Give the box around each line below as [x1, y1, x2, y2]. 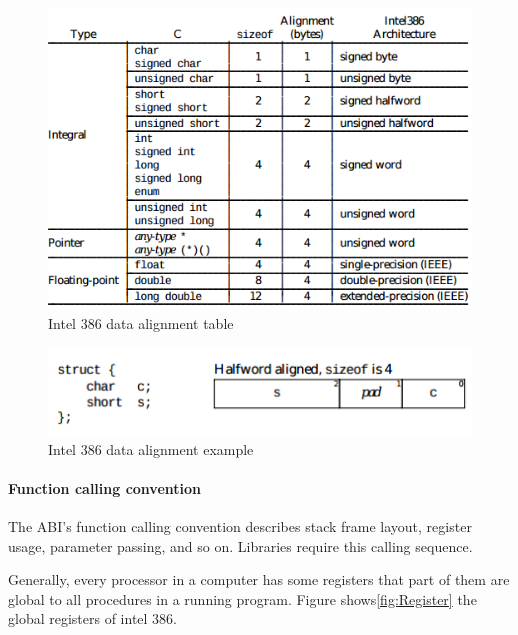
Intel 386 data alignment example [48, 438, 254, 459]
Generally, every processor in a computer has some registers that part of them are [8, 569, 510, 590]
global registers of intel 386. [8, 608, 178, 629]
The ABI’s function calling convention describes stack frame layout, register [8, 516, 472, 537]
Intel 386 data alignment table [48, 312, 234, 333]
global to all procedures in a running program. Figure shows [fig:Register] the [8, 588, 477, 609]
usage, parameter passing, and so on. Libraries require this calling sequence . [8, 535, 473, 556]
